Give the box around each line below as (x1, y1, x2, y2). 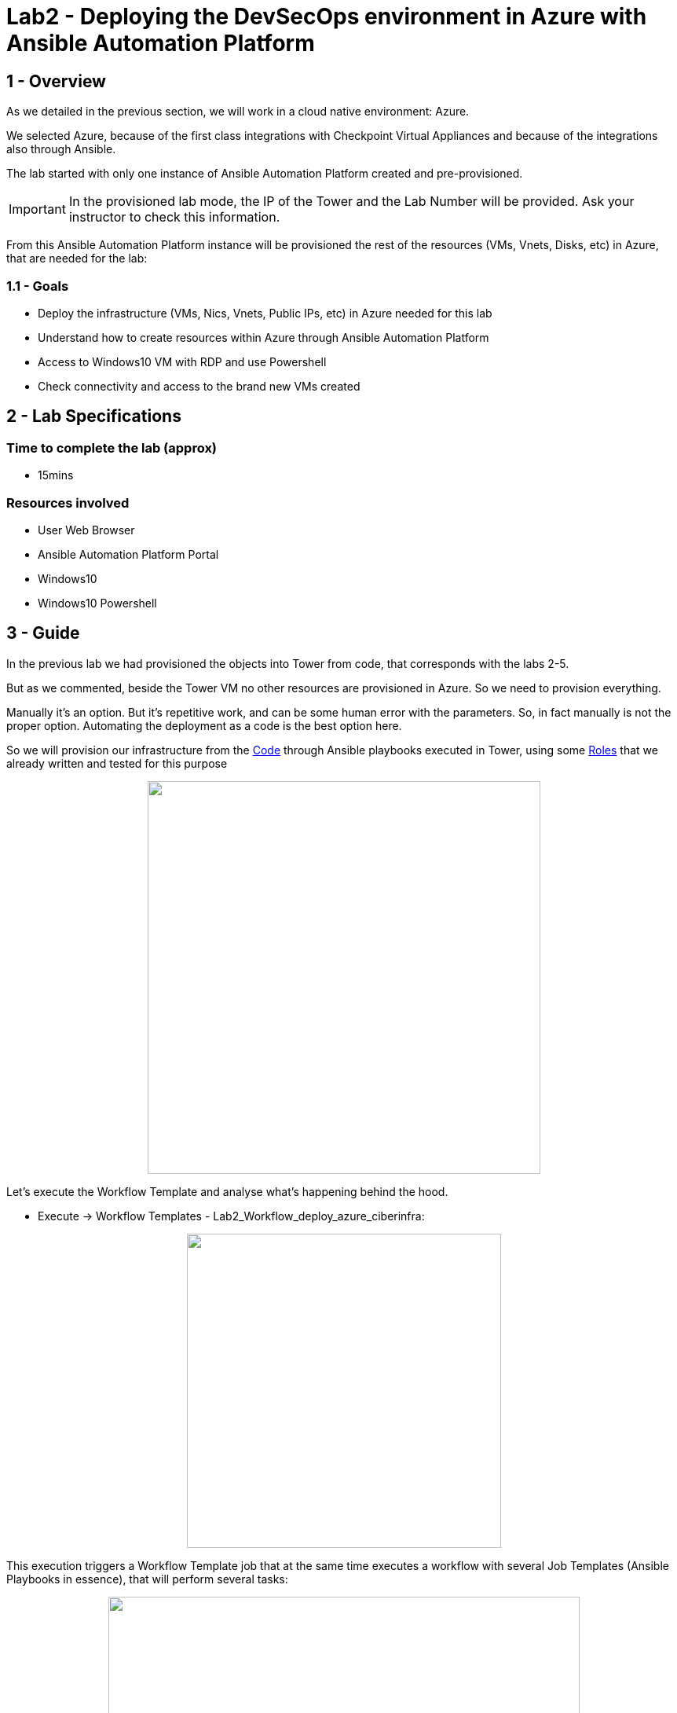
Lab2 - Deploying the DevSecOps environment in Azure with (6, 3, 647, 30)
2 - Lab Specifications (6, 406, 181, 427)
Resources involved (6, 494, 130, 511)
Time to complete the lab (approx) (6, 439, 218, 456)
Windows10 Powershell (38, 596, 157, 610)
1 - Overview (6, 71, 106, 91)
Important (9, 201, 66, 218)
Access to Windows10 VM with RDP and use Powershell (38, 354, 327, 369)
